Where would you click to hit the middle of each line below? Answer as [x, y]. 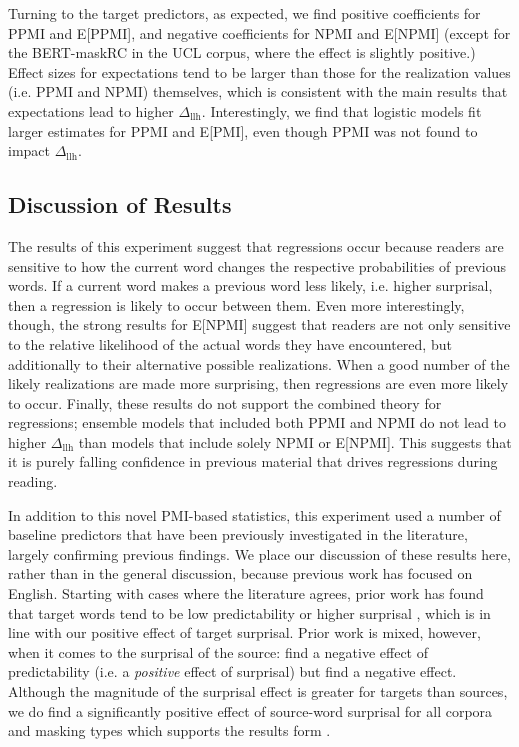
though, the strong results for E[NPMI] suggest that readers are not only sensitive [259, 324]
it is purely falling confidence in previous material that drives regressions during [253, 461]
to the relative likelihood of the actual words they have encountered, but [230, 343]
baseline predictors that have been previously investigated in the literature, [238, 534]
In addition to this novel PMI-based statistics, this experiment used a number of [254, 514]
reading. [33, 481]
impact [29, 150]
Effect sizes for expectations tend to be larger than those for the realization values [259, 71]
